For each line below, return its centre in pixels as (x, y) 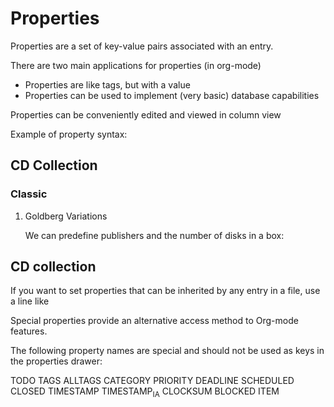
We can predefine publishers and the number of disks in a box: (154, 235)
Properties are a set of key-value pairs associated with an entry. (142, 46)
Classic (29, 194)
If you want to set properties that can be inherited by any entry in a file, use (165, 291)
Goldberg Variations (66, 216)
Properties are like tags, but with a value (107, 84)
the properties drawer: (56, 361)
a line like (30, 301)
